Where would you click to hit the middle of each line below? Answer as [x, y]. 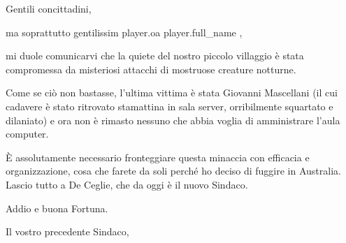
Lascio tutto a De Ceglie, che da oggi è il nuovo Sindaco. [127, 184]
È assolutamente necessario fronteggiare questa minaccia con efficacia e [158, 157]
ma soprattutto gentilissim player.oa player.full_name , [124, 32]
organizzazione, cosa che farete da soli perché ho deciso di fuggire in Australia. [173, 171]
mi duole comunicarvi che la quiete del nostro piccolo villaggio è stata [155, 56]
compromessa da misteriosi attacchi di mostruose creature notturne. [151, 69]
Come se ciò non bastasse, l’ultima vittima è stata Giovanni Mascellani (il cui [172, 93]
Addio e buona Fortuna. [57, 208]
